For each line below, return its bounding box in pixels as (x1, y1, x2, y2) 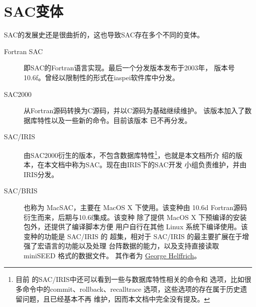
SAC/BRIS (4, 185, 38, 196)
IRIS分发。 (24, 169, 59, 179)
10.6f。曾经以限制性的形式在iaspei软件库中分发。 (24, 72, 179, 82)
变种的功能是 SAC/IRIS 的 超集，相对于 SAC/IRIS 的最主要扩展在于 (24, 231, 242, 241)
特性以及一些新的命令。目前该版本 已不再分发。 (37, 115, 192, 125)
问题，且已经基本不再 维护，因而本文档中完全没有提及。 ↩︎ (22, 293, 210, 304)
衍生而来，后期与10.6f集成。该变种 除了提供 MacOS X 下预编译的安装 (24, 212, 247, 222)
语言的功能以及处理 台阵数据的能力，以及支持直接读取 (44, 241, 219, 251)
